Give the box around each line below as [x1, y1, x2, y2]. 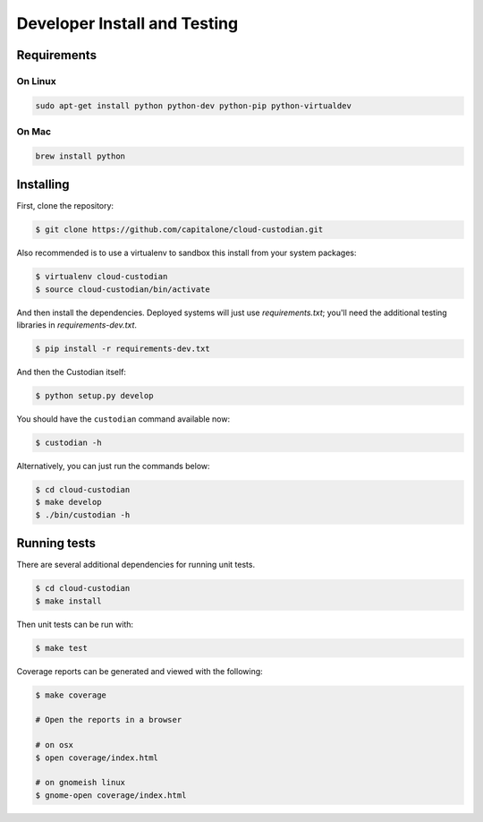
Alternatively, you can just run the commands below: [16, 460, 210, 471]
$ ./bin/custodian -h [35, 509, 131, 519]
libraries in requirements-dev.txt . [16, 320, 138, 330]
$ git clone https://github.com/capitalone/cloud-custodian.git [35, 225, 324, 235]
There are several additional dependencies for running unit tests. [16, 560, 255, 570]
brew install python [35, 150, 125, 161]
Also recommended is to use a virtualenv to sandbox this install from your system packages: [16, 247, 357, 259]
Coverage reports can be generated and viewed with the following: [16, 665, 263, 676]
